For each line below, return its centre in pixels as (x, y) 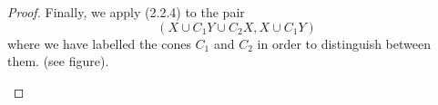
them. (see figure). (58, 61)
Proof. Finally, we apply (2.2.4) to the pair (126, 12)
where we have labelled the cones (99, 43)
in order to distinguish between (344, 43)
